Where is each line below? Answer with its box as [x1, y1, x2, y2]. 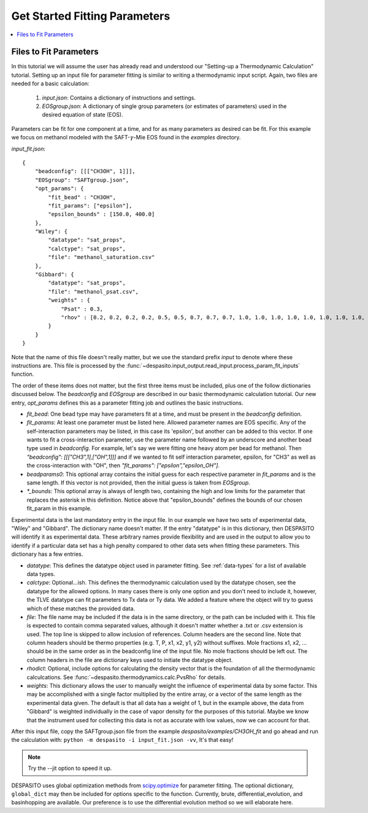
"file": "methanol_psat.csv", [48, 288, 139, 295]
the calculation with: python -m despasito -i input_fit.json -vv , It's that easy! [11, 736, 234, 744]
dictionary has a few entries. [11, 550, 83, 558]
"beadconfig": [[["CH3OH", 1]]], [34, 168, 136, 175]
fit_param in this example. [26, 505, 92, 512]
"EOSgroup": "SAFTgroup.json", [34, 176, 129, 184]
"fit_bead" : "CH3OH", [48, 193, 117, 201]
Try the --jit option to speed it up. [28, 764, 112, 772]
